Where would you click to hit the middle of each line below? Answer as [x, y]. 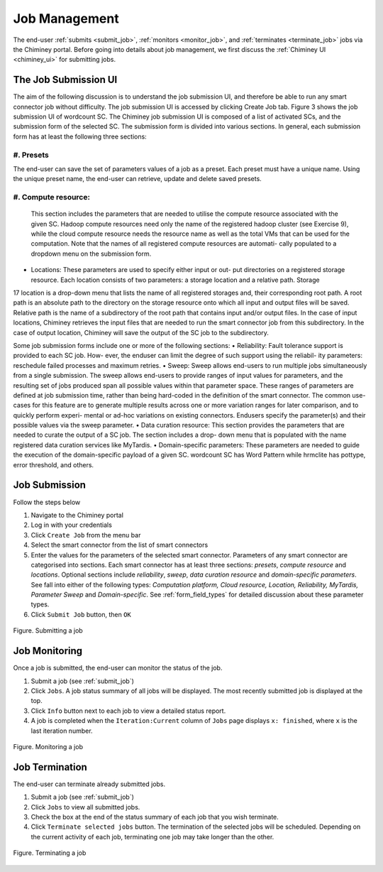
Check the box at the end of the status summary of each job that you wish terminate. [155, 817]
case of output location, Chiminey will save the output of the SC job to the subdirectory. [141, 332]
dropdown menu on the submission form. [91, 254]
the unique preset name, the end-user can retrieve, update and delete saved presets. [137, 179]
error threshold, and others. [54, 464]
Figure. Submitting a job [48, 631]
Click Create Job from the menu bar [86, 535]
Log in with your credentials [72, 525]
